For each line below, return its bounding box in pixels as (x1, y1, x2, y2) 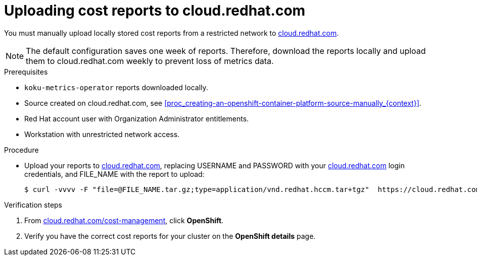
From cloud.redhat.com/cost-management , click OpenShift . (24, 216, 224, 225)
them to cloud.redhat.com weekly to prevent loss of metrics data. (26, 55, 274, 66)
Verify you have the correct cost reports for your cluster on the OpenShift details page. (24, 231, 316, 240)
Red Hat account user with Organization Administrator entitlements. (24, 114, 249, 123)
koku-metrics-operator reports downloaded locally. (24, 83, 208, 92)
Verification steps (4, 200, 63, 209)
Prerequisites (4, 67, 48, 76)
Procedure (4, 145, 39, 154)
